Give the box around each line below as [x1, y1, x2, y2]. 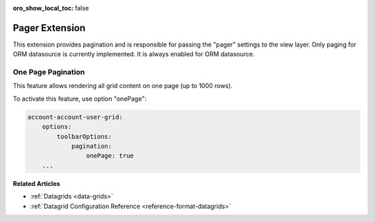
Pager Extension [12, 22, 86, 34]
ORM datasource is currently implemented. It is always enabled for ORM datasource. [12, 50, 255, 58]
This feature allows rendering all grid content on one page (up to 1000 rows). [12, 82, 233, 90]
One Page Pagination [12, 67, 85, 77]
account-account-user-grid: [27, 113, 123, 121]
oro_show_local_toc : [12, 4, 74, 12]
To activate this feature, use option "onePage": [12, 94, 147, 103]
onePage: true [85, 152, 135, 160]
